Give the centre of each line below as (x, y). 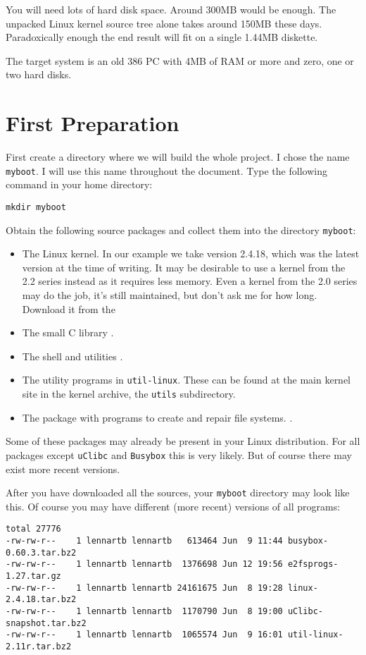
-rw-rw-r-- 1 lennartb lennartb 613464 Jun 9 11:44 (144, 541)
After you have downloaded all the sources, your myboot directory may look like (178, 492)
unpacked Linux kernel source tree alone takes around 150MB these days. (164, 23)
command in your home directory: (79, 184)
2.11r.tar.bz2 (39, 646)
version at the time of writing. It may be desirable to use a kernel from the (184, 267)
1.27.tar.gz (33, 576)
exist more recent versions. (63, 469)
